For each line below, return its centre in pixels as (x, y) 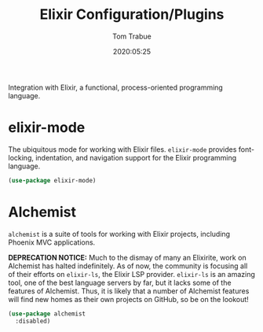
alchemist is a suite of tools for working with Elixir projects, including (119, 234)
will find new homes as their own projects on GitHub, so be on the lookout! (128, 299)
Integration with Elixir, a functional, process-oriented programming (116, 87)
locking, (21, 157)
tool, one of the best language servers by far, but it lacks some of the (120, 282)
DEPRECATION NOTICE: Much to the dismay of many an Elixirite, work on (127, 257)
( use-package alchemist (47, 314)
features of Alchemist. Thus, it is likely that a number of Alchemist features (129, 291)
